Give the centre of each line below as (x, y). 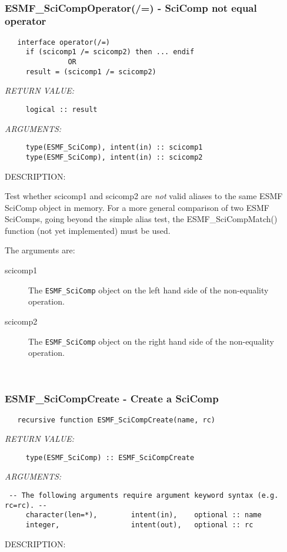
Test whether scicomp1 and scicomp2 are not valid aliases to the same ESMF (144, 196)
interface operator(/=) (64, 42)
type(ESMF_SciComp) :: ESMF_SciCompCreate (110, 457)
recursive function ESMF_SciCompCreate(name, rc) (116, 420)
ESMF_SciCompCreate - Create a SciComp (112, 399)
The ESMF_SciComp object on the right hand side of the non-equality (151, 341)
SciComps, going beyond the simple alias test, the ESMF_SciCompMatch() (141, 219)
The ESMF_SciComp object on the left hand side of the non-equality (148, 290)
